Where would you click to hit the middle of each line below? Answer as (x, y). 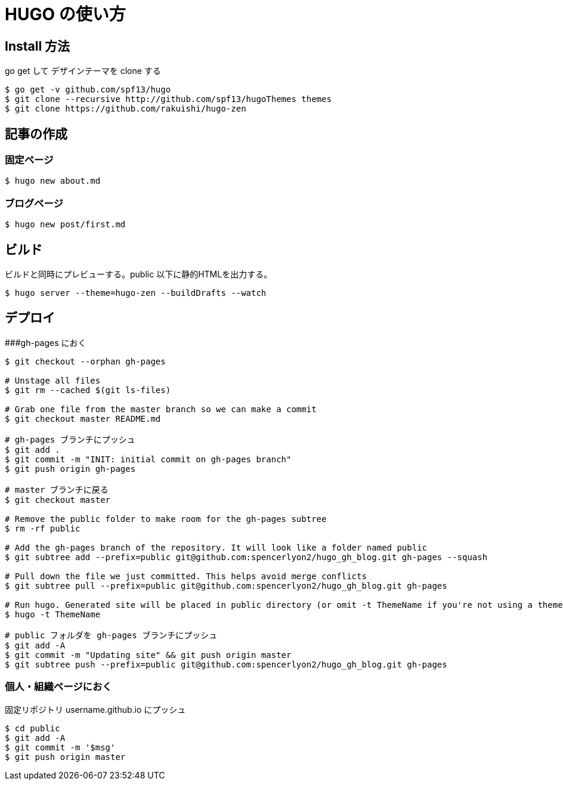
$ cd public (33, 728)
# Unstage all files (53, 380)
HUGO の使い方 (65, 14)
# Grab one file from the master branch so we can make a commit (161, 409)
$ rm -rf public (43, 528)
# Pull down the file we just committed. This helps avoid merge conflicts (186, 576)
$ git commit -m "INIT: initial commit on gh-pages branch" (148, 459)
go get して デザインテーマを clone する (83, 71)
